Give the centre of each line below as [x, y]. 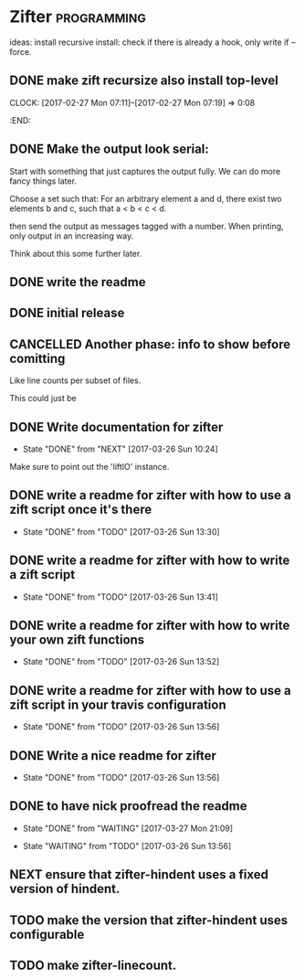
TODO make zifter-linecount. [93, 966]
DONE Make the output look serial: [110, 149]
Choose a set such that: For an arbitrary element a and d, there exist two [146, 198]
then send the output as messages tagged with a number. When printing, [147, 226]
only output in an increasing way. [72, 236]
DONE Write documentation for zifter [116, 427]
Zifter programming [78, 17]
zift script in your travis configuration [118, 704]
